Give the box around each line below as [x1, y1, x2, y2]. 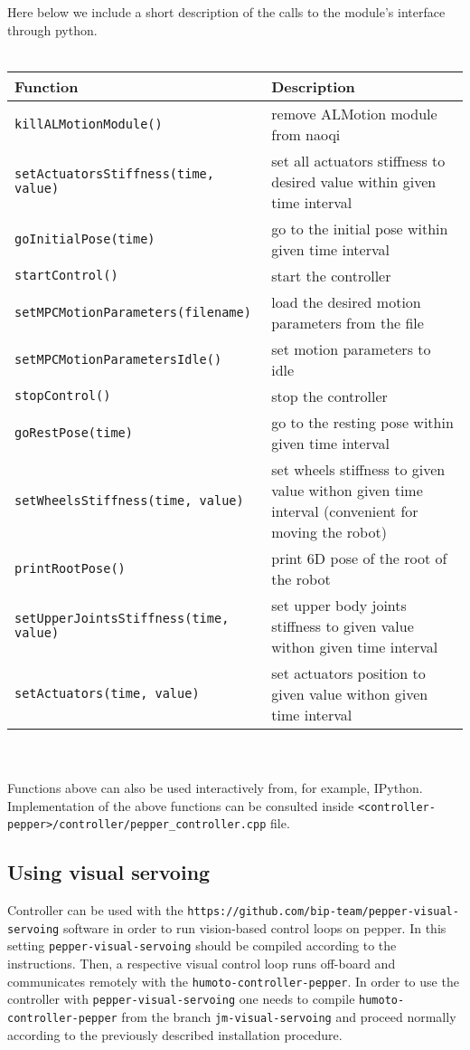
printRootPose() [14, 560, 126, 576]
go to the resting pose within [271, 411, 454, 433]
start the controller [271, 264, 391, 286]
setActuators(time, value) [14, 686, 200, 702]
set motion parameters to [271, 338, 431, 359]
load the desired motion [271, 291, 421, 312]
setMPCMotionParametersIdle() [14, 351, 222, 367]
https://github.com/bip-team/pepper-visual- [187, 905, 459, 919]
